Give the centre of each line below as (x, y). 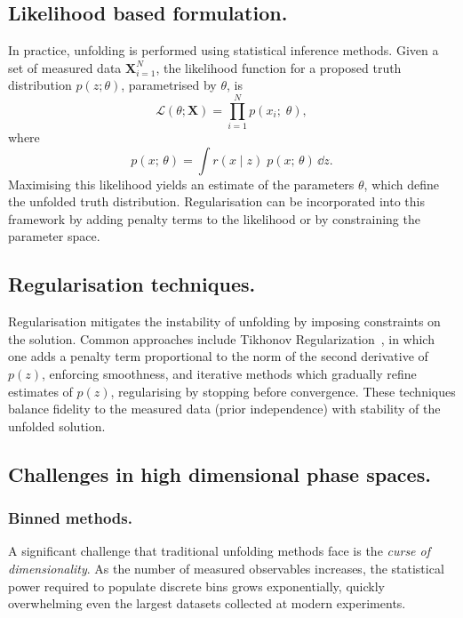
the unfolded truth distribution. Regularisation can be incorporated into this (216, 201)
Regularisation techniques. (132, 284)
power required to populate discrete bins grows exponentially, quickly (196, 586)
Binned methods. (70, 518)
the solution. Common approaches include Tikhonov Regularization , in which (221, 338)
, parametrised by (169, 85)
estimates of (40, 391)
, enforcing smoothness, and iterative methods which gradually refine (229, 374)
